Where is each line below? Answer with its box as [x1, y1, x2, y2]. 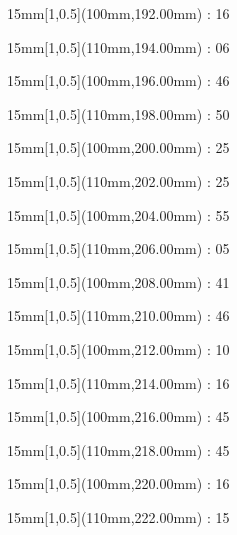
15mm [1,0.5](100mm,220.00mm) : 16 [7, 473, 230, 494]
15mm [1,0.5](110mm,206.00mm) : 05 [7, 238, 230, 259]
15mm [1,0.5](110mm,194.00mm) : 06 [7, 36, 230, 57]
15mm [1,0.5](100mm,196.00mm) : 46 [7, 70, 230, 91]
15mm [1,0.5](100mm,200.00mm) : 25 [7, 137, 230, 158]
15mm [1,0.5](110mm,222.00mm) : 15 [7, 506, 230, 527]
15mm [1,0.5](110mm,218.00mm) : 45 [7, 439, 230, 460]
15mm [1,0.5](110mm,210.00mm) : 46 [7, 305, 230, 326]
